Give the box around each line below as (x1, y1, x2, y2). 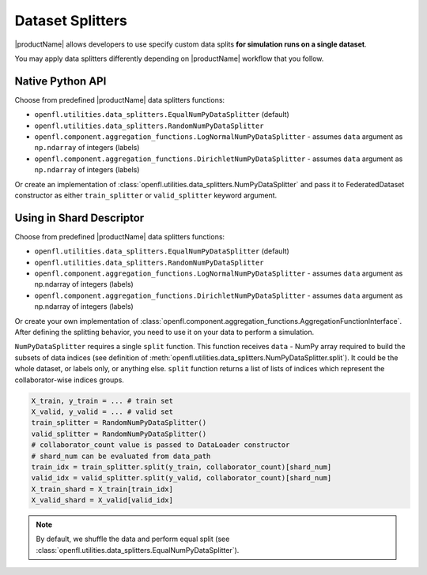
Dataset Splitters (14, 12, 128, 29)
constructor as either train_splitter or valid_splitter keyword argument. (14, 190, 278, 200)
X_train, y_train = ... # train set (31, 396, 174, 405)
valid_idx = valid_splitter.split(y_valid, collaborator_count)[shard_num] (31, 474, 332, 483)
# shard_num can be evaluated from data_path (31, 451, 211, 460)
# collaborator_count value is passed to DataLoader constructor (31, 441, 290, 449)
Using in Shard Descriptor (14, 211, 145, 224)
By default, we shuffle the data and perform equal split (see (36, 534, 230, 544)
